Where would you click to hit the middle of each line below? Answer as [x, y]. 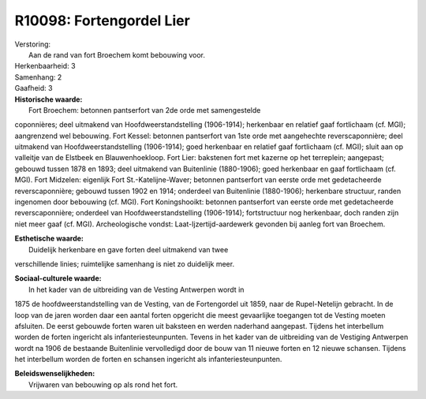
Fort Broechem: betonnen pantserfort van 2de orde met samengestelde [145, 110]
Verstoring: [33, 44]
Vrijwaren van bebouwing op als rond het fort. [103, 384]
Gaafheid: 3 [34, 88]
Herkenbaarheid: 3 [45, 66]
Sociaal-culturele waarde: [58, 278]
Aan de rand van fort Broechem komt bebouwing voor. [117, 54]
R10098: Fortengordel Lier [103, 21]
